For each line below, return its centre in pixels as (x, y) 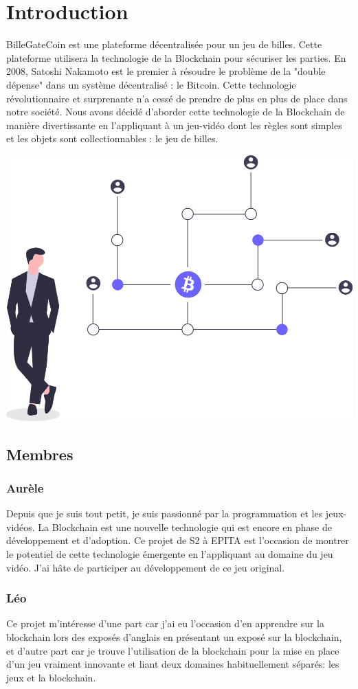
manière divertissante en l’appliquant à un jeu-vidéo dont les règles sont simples (174, 125)
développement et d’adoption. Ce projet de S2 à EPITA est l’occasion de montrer (178, 540)
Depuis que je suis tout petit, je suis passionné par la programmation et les (165, 513)
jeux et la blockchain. (51, 677)
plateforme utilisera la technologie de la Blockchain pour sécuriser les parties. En (176, 57)
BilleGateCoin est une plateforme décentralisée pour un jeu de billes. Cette (164, 44)
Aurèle (25, 487)
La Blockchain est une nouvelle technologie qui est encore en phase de (185, 527)
